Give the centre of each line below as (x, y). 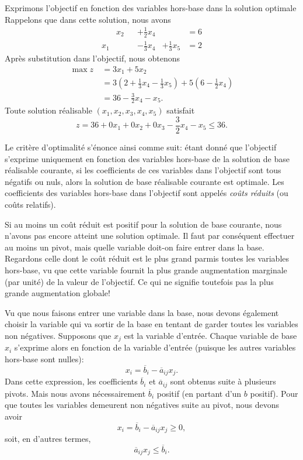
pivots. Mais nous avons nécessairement (75, 393)
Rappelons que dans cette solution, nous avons (88, 19)
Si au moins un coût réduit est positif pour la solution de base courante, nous (143, 224)
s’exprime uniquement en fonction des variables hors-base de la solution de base (147, 158)
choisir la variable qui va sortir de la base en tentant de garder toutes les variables (151, 324)
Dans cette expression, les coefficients (71, 381)
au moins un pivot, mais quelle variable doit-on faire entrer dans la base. (135, 247)
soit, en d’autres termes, (48, 439)
